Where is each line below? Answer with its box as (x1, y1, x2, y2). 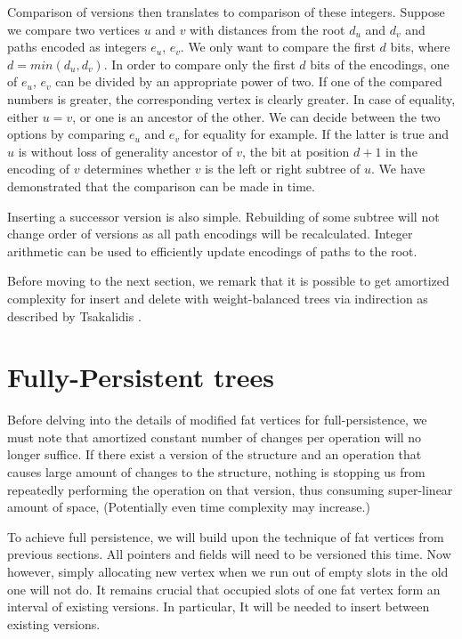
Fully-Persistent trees (7, 359, 275, 395)
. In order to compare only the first (103, 54, 296, 73)
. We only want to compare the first (180, 37, 376, 56)
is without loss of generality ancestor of (18, 142, 232, 160)
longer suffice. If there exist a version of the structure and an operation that (7, 445, 422, 464)
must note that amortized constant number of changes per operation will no (7, 427, 422, 446)
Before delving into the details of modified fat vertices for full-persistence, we (7, 410, 427, 429)
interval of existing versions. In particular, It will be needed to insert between (7, 597, 430, 616)
